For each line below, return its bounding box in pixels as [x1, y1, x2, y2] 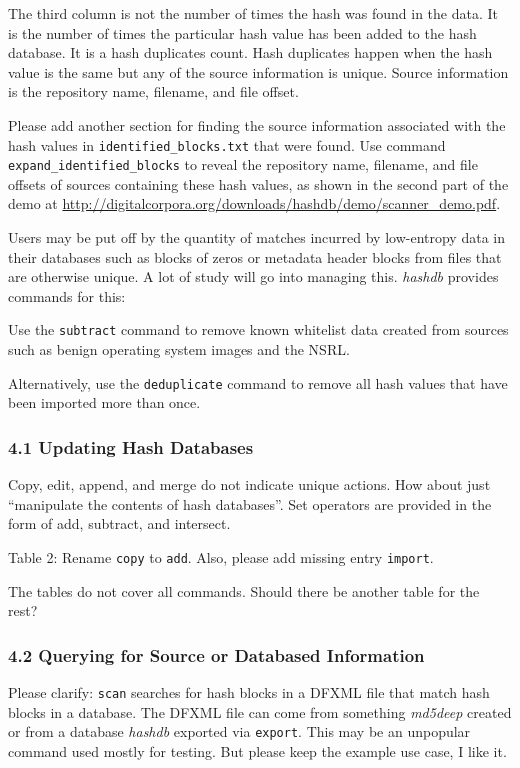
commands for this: [8, 285, 126, 306]
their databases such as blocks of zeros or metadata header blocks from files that [8, 246, 502, 267]
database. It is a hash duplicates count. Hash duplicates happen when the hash [8, 42, 493, 63]
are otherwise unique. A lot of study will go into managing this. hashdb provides [8, 266, 499, 287]
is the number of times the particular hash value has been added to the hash [8, 22, 477, 43]
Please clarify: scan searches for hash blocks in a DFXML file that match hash [8, 682, 490, 702]
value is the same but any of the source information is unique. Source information [8, 61, 509, 82]
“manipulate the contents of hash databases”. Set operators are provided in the [8, 493, 492, 514]
